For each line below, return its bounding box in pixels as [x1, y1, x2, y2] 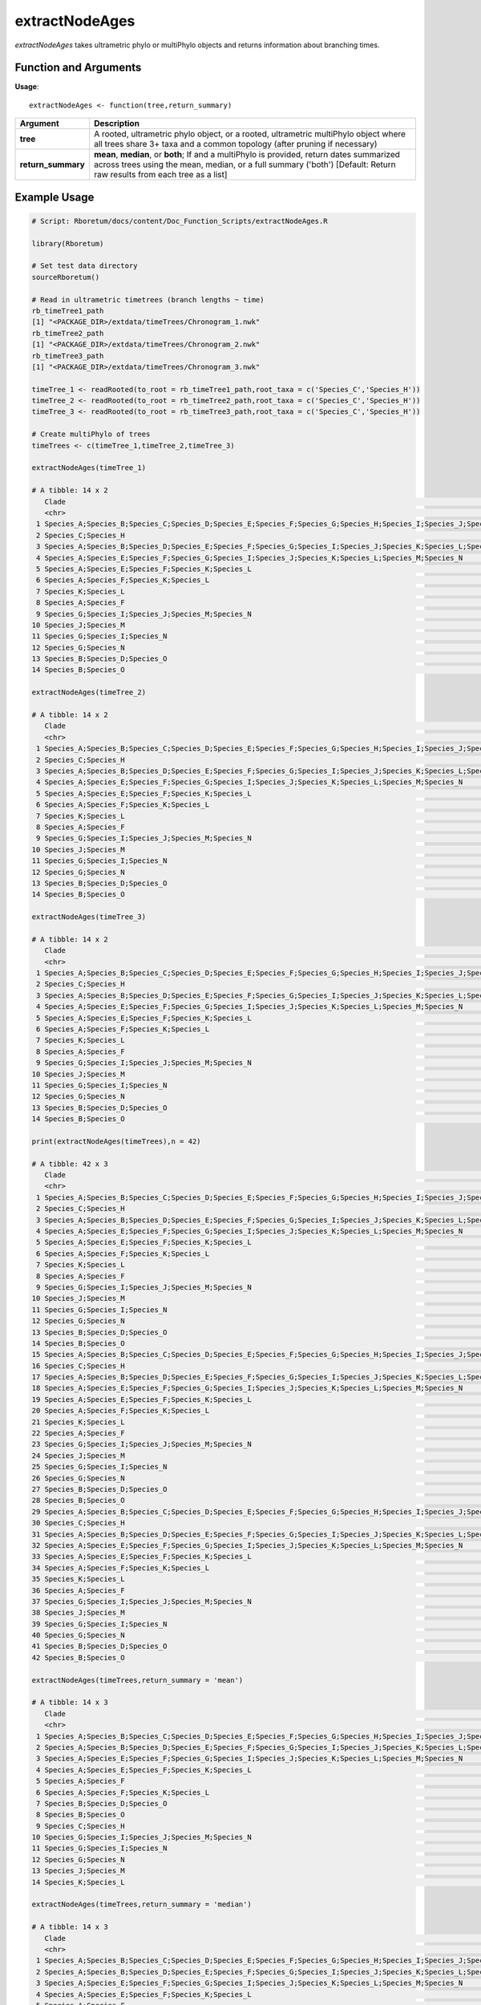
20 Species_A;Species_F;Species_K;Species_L [31, 1406, 210, 1416]
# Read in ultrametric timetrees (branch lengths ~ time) [31, 295, 265, 304]
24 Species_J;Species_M [31, 1451, 126, 1460]
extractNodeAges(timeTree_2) [31, 688, 147, 697]
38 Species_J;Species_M [31, 1608, 126, 1618]
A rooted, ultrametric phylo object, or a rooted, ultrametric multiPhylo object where [93, 128, 406, 140]
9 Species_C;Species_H [36, 1821, 126, 1830]
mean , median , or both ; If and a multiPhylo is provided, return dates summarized [93, 149, 401, 160]
